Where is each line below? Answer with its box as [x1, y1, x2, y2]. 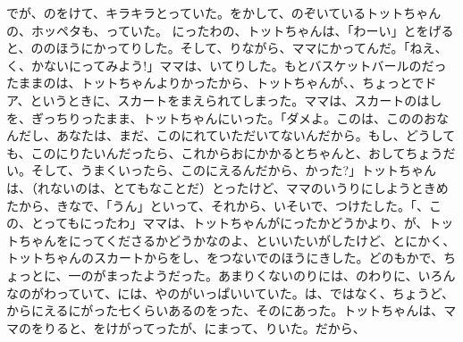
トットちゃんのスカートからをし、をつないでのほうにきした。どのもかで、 [6, 248, 444, 267]
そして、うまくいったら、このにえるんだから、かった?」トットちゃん [30, 161, 437, 179]
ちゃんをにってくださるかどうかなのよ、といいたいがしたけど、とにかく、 [18, 230, 456, 249]
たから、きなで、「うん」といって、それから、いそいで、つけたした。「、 [6, 196, 430, 214]
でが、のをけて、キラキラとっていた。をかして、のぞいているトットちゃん [6, 4, 442, 21]
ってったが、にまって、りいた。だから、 [130, 318, 366, 337]
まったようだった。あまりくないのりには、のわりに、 [105, 265, 418, 284]
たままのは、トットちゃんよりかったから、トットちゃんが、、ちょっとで [6, 73, 425, 92]
